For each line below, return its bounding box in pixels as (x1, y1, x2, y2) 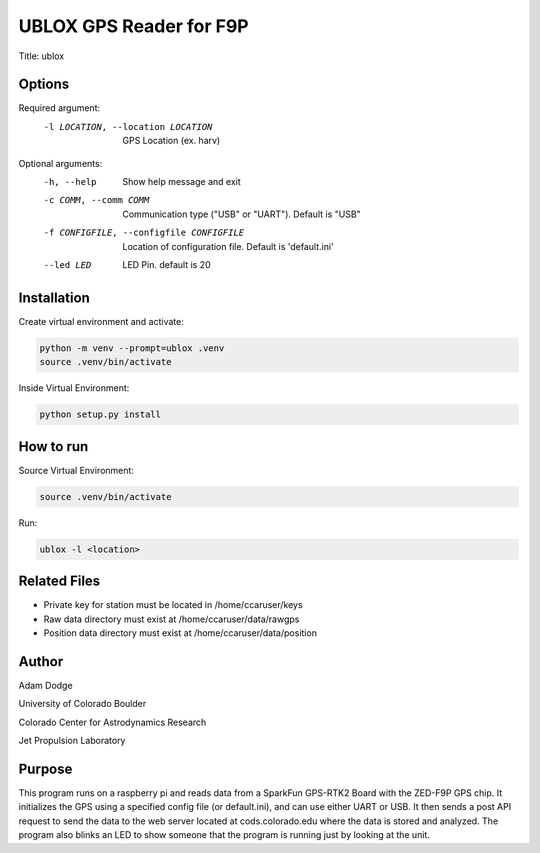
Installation (18, 289, 90, 306)
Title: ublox (18, 50, 65, 62)
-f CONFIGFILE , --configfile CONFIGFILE (43, 227, 245, 239)
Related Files (18, 573, 101, 590)
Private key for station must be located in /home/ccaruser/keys (43, 599, 304, 611)
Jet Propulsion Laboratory (18, 735, 126, 747)
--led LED (43, 259, 92, 270)
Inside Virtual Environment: (18, 382, 130, 394)
